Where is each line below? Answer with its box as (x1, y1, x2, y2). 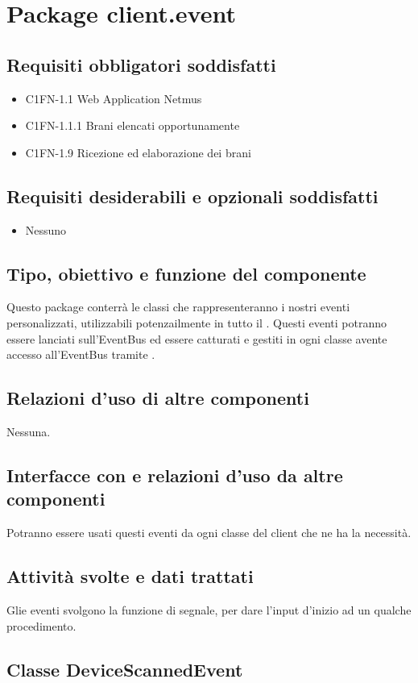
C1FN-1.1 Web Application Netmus (25, 90, 202, 106)
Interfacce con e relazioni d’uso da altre (6, 462, 343, 487)
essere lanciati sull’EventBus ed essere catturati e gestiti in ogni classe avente (6, 330, 387, 347)
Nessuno (25, 221, 67, 238)
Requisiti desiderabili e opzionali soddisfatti (6, 183, 379, 208)
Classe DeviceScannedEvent (6, 656, 243, 681)
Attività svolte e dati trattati (6, 564, 254, 589)
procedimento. (6, 617, 77, 634)
